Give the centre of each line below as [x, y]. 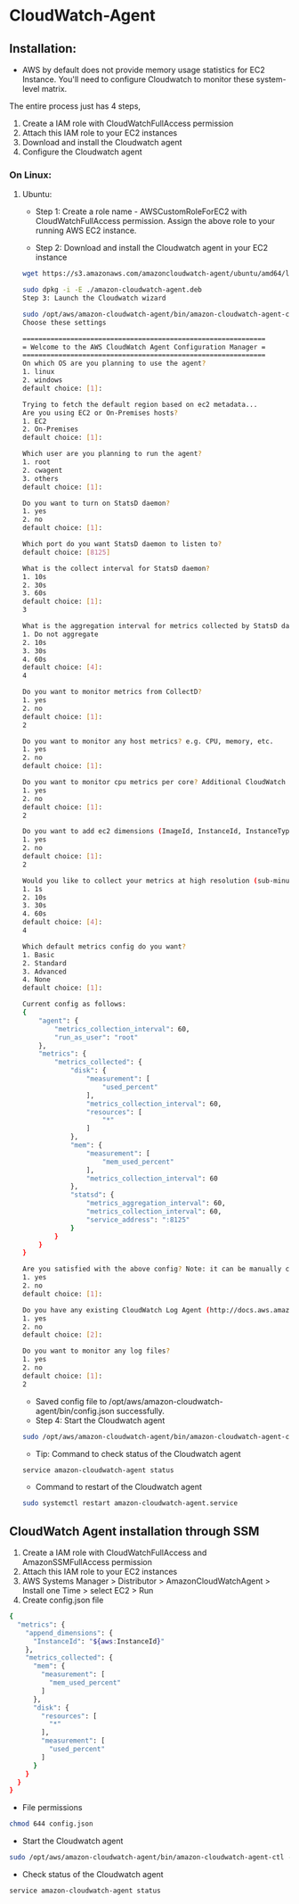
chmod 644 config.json [51, 1824]
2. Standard [44, 963]
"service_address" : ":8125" [138, 1220]
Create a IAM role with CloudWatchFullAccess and [114, 1552]
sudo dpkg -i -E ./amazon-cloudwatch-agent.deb [112, 290]
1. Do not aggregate [60, 634]
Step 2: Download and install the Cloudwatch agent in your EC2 [152, 248]
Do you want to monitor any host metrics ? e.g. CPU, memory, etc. [148, 741]
